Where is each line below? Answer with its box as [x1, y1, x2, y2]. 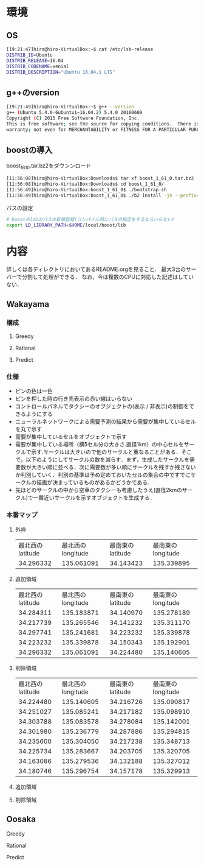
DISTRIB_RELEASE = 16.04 [6, 57, 64, 64]
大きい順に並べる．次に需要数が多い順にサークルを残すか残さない [31, 463, 196, 471]
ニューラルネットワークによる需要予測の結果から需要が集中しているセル [15, 418, 196, 425]
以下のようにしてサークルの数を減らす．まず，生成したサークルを [25, 456, 190, 463]
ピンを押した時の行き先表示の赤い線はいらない [15, 395, 132, 403]
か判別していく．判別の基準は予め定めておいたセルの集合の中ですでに [15, 471, 191, 479]
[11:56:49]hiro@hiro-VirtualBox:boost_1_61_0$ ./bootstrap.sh [6, 186, 167, 192]
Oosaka [6, 814, 36, 825]
